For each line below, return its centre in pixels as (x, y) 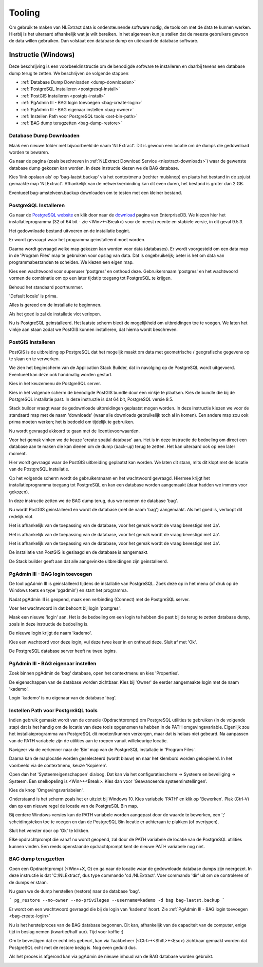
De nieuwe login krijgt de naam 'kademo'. (50, 633)
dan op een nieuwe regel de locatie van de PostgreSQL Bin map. (74, 806)
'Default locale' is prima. (33, 296)
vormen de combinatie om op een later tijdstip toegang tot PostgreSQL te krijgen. (90, 278)
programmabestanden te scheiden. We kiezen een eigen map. (71, 262)
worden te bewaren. (29, 152)
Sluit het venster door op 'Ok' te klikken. (49, 831)
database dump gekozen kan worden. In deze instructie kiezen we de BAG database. (94, 168)
